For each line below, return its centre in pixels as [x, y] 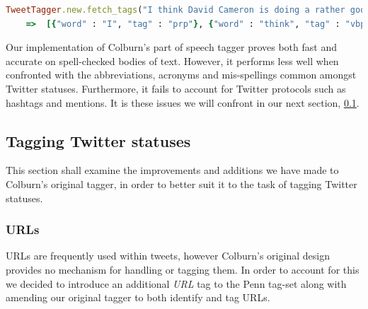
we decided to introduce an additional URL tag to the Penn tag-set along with [176, 283]
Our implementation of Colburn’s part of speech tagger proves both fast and [171, 47]
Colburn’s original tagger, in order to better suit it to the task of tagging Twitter [182, 183]
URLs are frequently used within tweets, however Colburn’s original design [168, 256]
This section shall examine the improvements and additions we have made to [172, 170]
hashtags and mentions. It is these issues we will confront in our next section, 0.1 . [183, 102]
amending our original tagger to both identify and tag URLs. [138, 297]
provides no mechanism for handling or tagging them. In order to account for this [183, 269]
